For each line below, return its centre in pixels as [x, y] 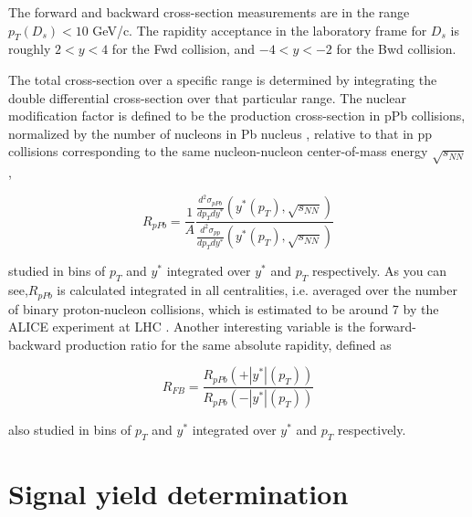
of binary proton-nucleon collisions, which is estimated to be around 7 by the [224, 308]
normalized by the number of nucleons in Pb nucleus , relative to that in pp [220, 133]
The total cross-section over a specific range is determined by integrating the [223, 79]
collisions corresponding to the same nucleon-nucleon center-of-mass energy [218, 151]
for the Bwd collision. [396, 49]
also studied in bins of [70, 430]
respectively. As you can [379, 271]
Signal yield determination [178, 494]
